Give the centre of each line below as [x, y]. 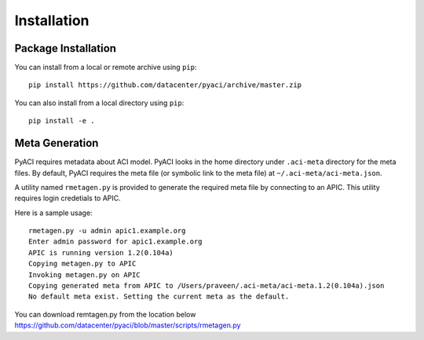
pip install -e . [62, 121]
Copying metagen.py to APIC [82, 264]
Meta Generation [57, 143]
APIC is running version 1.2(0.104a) [101, 252]
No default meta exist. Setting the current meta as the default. [159, 297]
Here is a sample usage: [54, 213]
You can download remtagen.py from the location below [105, 314]
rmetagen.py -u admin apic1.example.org [107, 231]
